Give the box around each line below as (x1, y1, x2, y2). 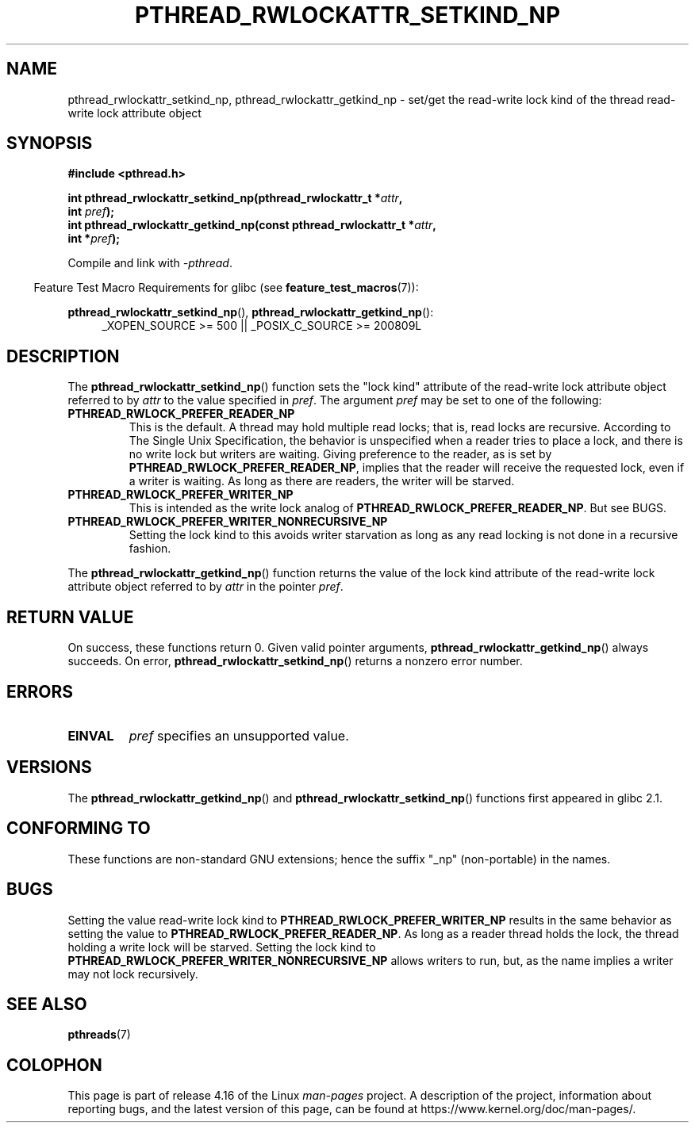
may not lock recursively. (67, 966, 198, 981)
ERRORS (6, 681, 74, 702)
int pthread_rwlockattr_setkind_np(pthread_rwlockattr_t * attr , (67, 191, 403, 205)
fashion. (129, 542, 171, 556)
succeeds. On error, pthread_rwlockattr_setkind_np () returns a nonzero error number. (67, 654, 523, 668)
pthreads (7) (67, 1028, 131, 1042)
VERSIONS (6, 757, 92, 778)
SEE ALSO (6, 993, 87, 1014)
